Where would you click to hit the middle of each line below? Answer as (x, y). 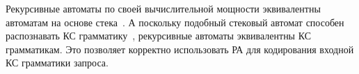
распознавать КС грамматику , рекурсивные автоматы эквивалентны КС (159, 36)
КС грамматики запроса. (57, 63)
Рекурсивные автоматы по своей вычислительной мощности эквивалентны (163, 8)
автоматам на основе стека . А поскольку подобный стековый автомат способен (175, 22)
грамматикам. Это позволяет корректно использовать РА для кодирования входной (180, 49)
